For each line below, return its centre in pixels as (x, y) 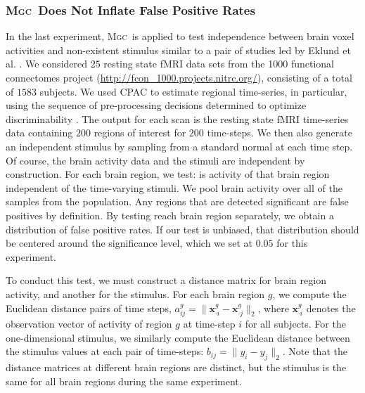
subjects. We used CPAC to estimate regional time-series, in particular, (193, 91)
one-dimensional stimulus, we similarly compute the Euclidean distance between (178, 337)
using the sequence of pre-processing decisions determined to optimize (156, 105)
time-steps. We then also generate (280, 133)
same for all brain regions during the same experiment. (124, 381)
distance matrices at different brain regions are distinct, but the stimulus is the (176, 367)
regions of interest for (140, 133)
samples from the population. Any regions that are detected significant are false (177, 201)
